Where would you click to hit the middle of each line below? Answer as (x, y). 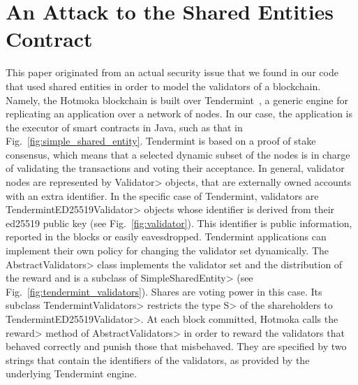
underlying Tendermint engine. (71, 373)
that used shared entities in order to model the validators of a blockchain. (163, 86)
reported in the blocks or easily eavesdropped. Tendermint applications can (166, 237)
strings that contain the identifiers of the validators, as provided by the (158, 359)
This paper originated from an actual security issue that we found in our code (172, 72)
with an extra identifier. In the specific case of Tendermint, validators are (162, 195)
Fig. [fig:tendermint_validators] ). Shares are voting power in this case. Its (164, 291)
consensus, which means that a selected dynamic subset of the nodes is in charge (178, 154)
